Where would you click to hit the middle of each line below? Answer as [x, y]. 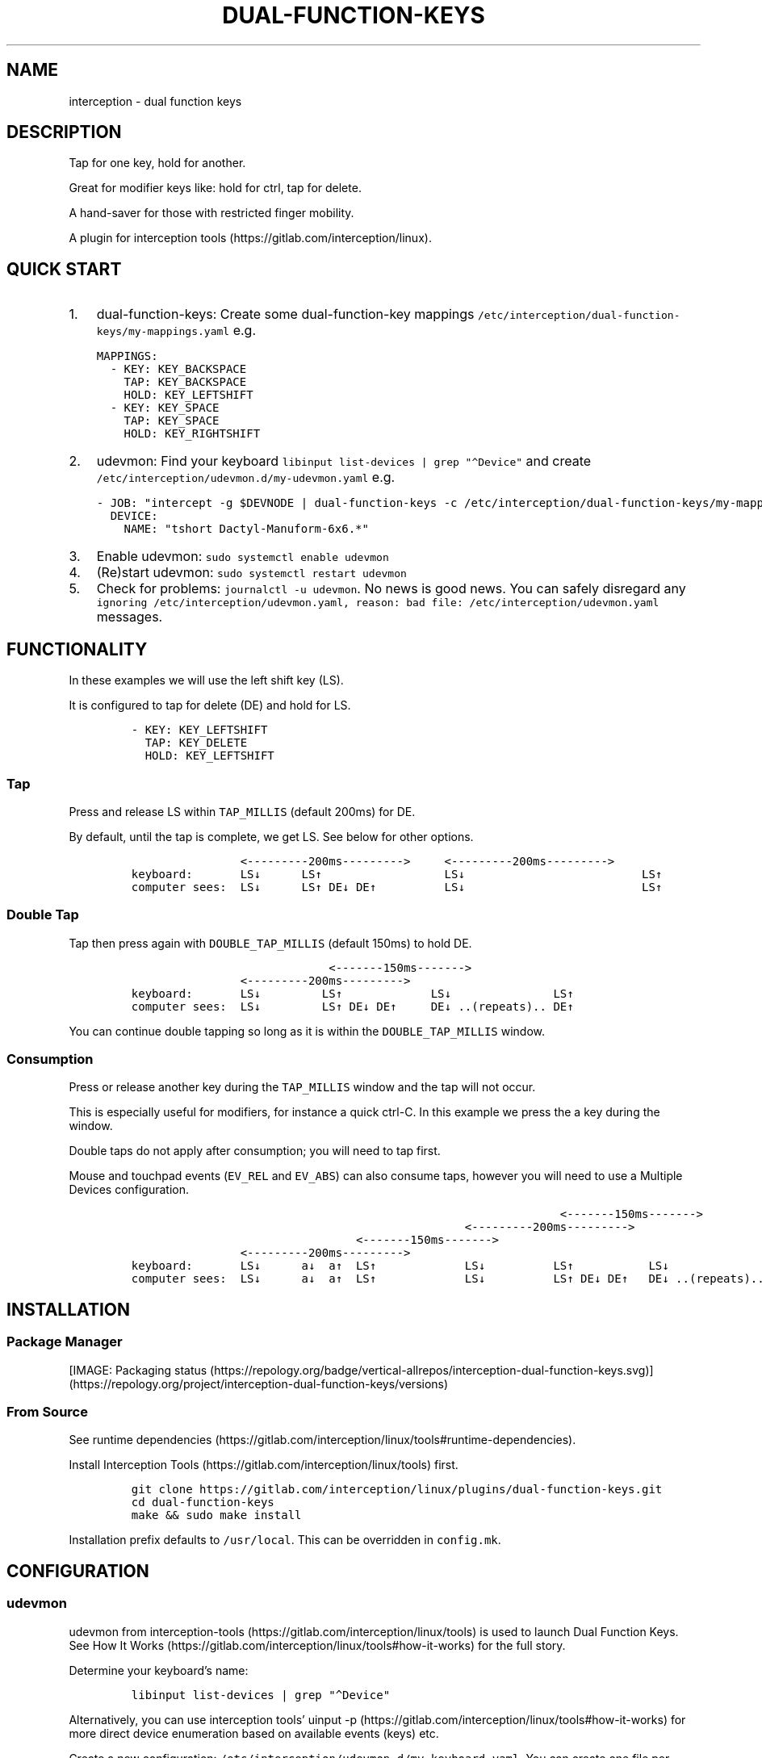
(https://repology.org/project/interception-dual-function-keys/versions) [259, 1383]
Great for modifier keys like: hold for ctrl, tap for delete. [215, 188]
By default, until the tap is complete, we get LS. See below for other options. [271, 836]
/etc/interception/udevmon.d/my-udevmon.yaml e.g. [246, 477]
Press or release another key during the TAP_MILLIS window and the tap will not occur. [302, 1087]
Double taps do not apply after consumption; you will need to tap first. [255, 1151]
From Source [47, 1411]
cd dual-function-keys [203, 1503]
